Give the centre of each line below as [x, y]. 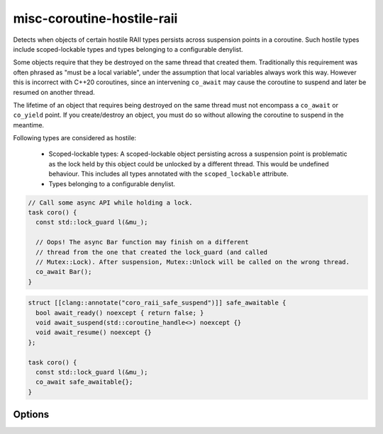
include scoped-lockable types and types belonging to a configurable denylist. [128, 49]
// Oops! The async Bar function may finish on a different [142, 242]
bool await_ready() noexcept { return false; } [120, 313]
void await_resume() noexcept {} [94, 332]
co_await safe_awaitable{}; [84, 382]
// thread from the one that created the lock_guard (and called [152, 252]
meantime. [29, 125]
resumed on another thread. [54, 92]
